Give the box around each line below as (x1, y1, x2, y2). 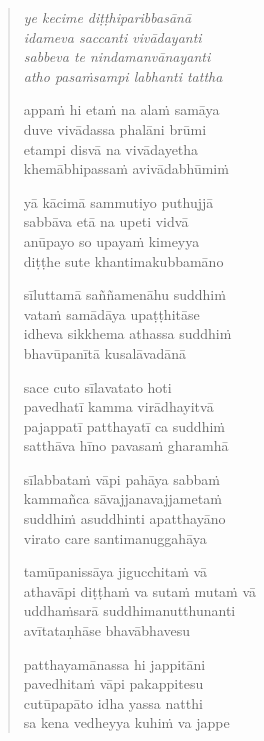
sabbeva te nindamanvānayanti (23, 46, 211, 67)
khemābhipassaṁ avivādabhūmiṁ (23, 158, 229, 179)
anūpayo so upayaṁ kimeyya (23, 230, 200, 251)
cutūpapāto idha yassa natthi (23, 692, 203, 713)
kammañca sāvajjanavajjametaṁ (23, 488, 222, 509)
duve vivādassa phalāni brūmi (23, 118, 207, 139)
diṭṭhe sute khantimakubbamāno (23, 250, 224, 271)
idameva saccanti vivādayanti (23, 26, 202, 47)
